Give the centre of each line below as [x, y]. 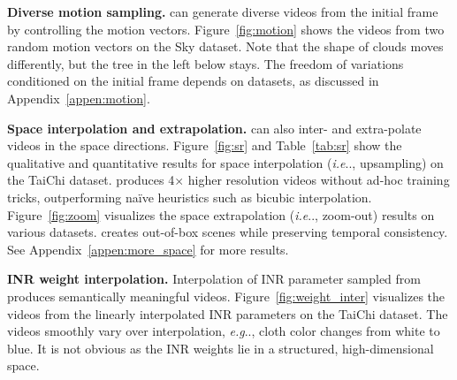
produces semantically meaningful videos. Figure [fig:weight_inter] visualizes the [226, 296]
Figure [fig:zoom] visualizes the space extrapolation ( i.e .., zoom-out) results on [221, 214]
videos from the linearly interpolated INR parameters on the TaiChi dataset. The [228, 313]
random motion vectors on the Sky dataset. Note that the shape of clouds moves [225, 46]
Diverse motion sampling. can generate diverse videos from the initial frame [223, 11]
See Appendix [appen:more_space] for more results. [148, 249]
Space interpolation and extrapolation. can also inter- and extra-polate [214, 128]
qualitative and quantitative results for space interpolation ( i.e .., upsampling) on [225, 162]
